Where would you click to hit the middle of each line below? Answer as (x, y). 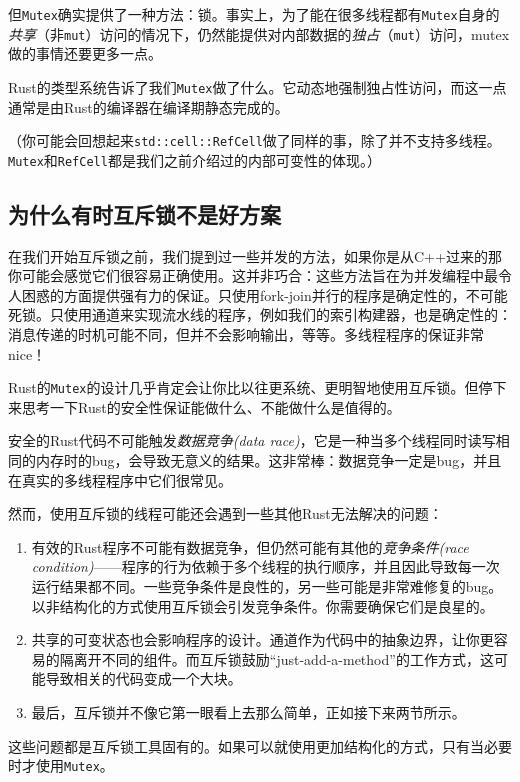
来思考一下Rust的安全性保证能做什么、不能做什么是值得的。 (204, 406)
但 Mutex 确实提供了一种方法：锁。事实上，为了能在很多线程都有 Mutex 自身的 (254, 14)
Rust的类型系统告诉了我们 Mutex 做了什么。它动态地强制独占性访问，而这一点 (257, 86)
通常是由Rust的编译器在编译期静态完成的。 (148, 106)
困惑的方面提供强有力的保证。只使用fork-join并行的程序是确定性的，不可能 (264, 294)
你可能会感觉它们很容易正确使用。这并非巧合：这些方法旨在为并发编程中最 (253, 275)
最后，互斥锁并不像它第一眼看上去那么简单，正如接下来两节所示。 (248, 712)
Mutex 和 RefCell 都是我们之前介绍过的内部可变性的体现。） (194, 159)
